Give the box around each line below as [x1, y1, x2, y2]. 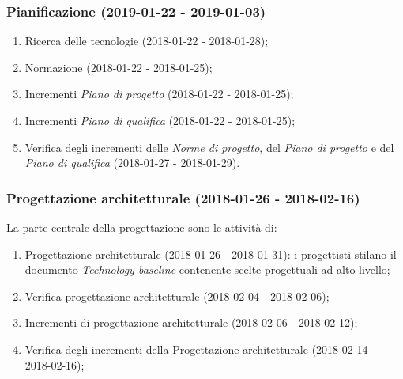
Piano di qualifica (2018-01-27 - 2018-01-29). [24, 154, 240, 171]
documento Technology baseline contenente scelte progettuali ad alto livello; [24, 261, 390, 278]
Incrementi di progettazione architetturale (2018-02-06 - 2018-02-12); [24, 314, 358, 331]
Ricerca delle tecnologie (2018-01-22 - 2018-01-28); [24, 32, 269, 49]
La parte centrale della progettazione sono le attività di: [6, 219, 277, 235]
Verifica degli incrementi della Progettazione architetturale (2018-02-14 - [24, 340, 375, 357]
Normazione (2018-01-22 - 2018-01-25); [24, 59, 213, 75]
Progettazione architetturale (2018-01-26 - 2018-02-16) [6, 188, 360, 207]
